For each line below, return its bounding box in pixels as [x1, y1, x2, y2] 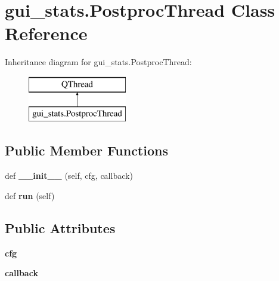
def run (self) [5, 189, 55, 201]
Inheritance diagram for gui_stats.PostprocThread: [5, 56, 192, 68]
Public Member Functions [5, 141, 168, 160]
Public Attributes [5, 218, 116, 237]
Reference [5, 21, 88, 45]
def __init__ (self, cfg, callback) [5, 169, 133, 182]
